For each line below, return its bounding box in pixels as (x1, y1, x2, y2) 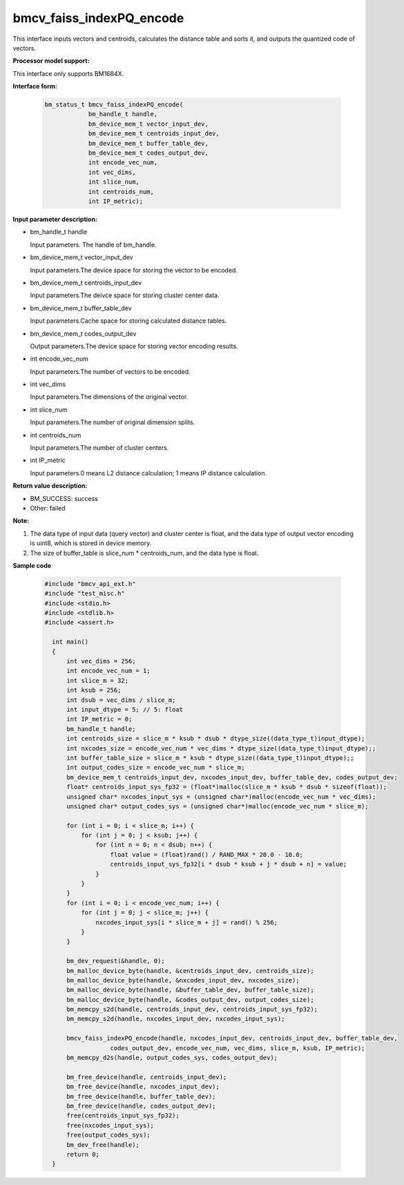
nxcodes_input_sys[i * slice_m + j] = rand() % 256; (95, 918, 278, 926)
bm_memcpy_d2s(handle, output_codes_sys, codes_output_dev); (66, 1054, 278, 1062)
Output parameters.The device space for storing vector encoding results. (30, 342, 238, 350)
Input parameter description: (12, 215, 98, 223)
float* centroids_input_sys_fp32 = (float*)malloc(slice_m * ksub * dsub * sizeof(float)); (66, 783, 387, 791)
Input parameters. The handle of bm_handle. (30, 240, 157, 249)
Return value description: (12, 482, 88, 490)
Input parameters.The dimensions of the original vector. (30, 392, 189, 401)
